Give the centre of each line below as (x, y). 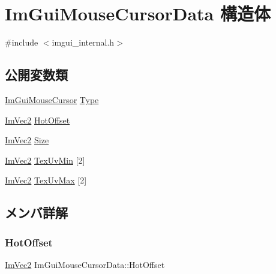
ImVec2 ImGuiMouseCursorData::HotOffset (85, 264)
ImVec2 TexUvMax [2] (46, 180)
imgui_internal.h (83, 42)
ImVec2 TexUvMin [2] (45, 160)
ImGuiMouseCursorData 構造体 (138, 13)
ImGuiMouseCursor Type (52, 99)
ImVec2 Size (27, 140)
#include (22, 42)
